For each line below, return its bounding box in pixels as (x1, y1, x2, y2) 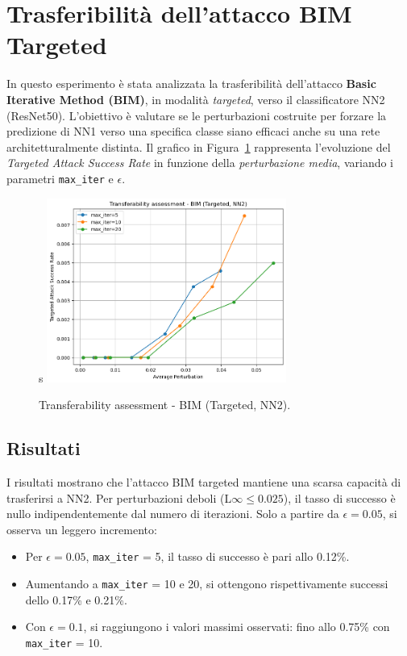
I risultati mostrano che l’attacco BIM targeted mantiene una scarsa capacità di (6, 474, 401, 491)
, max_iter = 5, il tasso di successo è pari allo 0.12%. (85, 548, 350, 565)
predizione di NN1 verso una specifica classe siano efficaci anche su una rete (6, 123, 380, 140)
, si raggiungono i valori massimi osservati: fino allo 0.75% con (83, 618, 390, 635)
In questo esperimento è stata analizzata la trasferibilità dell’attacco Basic (6, 75, 376, 92)
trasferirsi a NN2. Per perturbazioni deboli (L (6, 489, 232, 506)
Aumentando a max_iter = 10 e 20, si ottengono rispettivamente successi (25, 575, 388, 592)
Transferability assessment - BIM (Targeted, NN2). (39, 396, 291, 413)
